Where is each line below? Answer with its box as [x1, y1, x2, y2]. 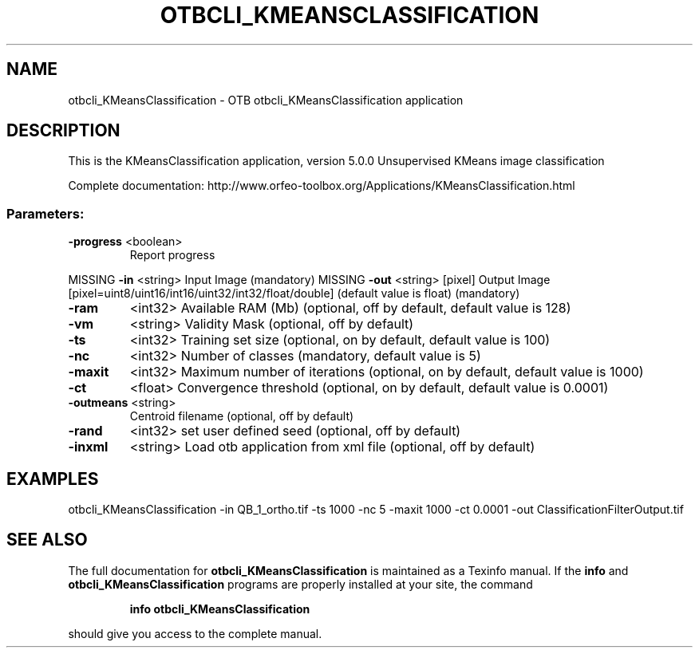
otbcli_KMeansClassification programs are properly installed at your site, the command [68, 577, 533, 591]
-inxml [68, 439, 109, 455]
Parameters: [6, 205, 85, 222]
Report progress [129, 248, 215, 262]
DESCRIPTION [6, 120, 120, 141]
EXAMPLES [6, 468, 99, 489]
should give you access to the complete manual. [68, 626, 322, 640]
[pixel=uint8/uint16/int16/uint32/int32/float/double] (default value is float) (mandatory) [68, 286, 520, 301]
